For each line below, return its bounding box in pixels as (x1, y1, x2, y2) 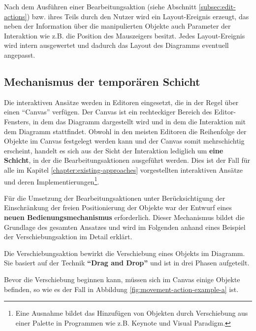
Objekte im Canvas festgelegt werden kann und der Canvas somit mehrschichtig (4, 136, 245, 146)
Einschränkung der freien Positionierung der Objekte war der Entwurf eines (4, 202, 232, 213)
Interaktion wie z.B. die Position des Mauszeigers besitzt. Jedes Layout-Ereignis (4, 30, 245, 40)
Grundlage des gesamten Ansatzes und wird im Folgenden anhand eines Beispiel (4, 221, 246, 232)
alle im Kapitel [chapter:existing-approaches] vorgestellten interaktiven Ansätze (4, 164, 243, 175)
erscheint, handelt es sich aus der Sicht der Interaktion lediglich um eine (4, 145, 224, 155)
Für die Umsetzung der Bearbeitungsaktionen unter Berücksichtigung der (4, 192, 225, 203)
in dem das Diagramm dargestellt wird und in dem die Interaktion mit (32, 116, 246, 126)
